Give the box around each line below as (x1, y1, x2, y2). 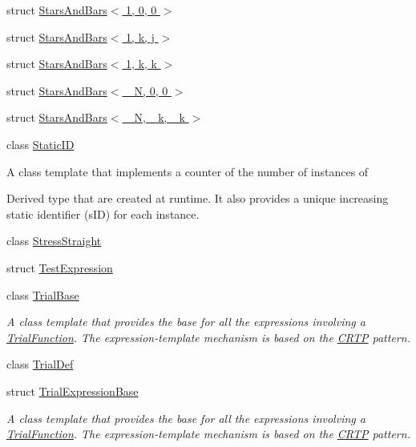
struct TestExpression (6, 259, 113, 276)
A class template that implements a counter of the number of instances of (6, 163, 369, 179)
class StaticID (6, 135, 75, 152)
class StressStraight (6, 232, 102, 249)
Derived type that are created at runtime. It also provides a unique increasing (6, 190, 389, 207)
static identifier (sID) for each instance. (6, 205, 200, 222)
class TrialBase (6, 286, 79, 303)
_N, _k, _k (126, 109, 185, 126)
